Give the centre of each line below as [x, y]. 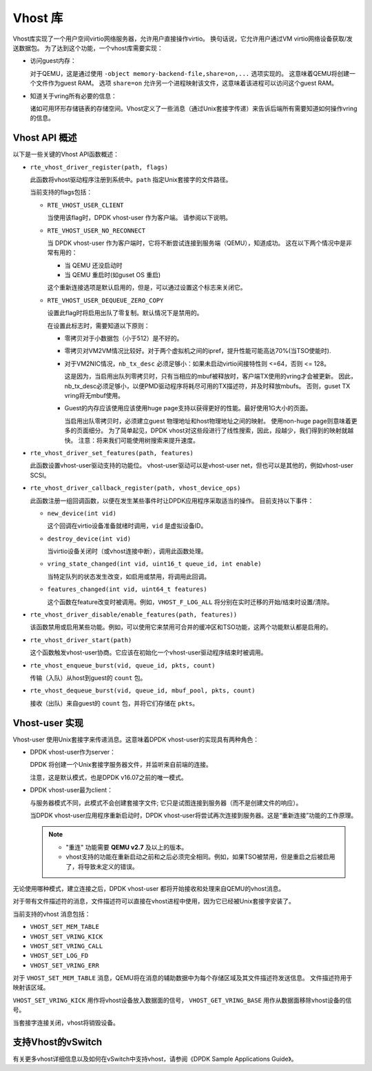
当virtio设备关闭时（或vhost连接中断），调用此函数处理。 [127, 551]
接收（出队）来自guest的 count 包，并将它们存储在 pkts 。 [114, 703]
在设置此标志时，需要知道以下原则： [99, 326]
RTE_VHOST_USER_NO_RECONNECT [96, 230]
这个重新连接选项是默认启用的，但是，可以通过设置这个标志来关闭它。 [147, 288]
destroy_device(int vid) [89, 539]
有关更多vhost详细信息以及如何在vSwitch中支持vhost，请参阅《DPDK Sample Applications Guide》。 [155, 1059]
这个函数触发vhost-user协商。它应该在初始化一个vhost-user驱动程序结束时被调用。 [148, 652]
